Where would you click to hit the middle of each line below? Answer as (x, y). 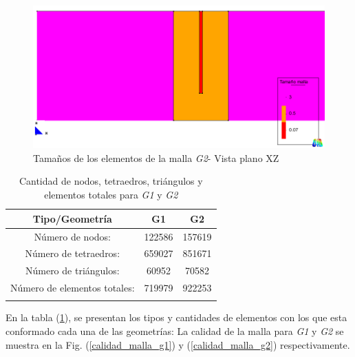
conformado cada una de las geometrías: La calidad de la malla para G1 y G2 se (175, 330)
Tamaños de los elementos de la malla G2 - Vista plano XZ (156, 157)
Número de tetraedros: (73, 253)
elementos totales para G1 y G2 (111, 195)
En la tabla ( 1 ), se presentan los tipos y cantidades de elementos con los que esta (176, 317)
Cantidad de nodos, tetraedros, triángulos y (111, 181)
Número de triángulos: (72, 271)
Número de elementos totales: (73, 288)
